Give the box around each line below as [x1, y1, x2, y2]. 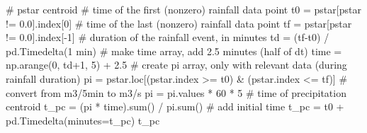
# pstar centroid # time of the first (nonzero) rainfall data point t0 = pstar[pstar [6, 2, 361, 16]
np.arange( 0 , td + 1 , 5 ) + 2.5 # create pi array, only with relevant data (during [6, 57, 347, 72]
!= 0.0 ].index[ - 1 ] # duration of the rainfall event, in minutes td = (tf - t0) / [6, 30, 329, 45]
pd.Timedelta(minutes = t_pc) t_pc [6, 112, 160, 127]
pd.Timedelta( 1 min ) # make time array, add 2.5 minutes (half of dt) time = [6, 43, 342, 58]
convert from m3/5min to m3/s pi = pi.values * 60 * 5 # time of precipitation [6, 85, 346, 100]
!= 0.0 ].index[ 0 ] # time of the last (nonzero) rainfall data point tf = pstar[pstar [6, 16, 352, 30]
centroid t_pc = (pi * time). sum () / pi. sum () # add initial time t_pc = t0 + [6, 99, 344, 114]
